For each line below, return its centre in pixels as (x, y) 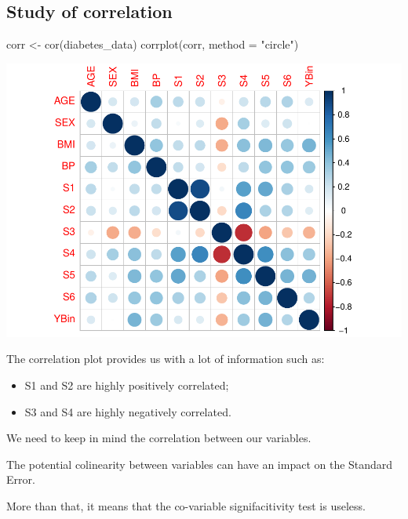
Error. (21, 479)
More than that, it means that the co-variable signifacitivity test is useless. (186, 505)
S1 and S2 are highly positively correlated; (127, 385)
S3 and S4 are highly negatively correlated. (128, 411)
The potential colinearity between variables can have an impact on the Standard (200, 464)
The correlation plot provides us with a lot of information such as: (166, 359)
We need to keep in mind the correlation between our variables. (159, 438)
